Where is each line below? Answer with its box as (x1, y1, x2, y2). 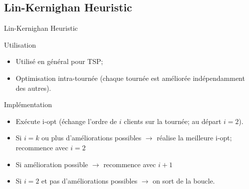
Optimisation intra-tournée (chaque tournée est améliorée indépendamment (15, 72, 245, 83)
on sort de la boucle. (153, 176, 215, 186)
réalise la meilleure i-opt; (157, 132, 232, 143)
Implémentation (4, 99, 52, 110)
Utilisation (4, 39, 36, 50)
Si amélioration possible (15, 159, 88, 169)
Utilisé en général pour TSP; (15, 56, 103, 66)
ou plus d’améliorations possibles (41, 132, 142, 143)
